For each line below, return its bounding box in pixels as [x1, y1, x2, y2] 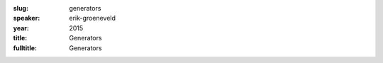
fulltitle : [13, 43, 37, 52]
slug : [13, 4, 28, 12]
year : [13, 23, 30, 32]
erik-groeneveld [69, 14, 116, 23]
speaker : [13, 14, 40, 23]
